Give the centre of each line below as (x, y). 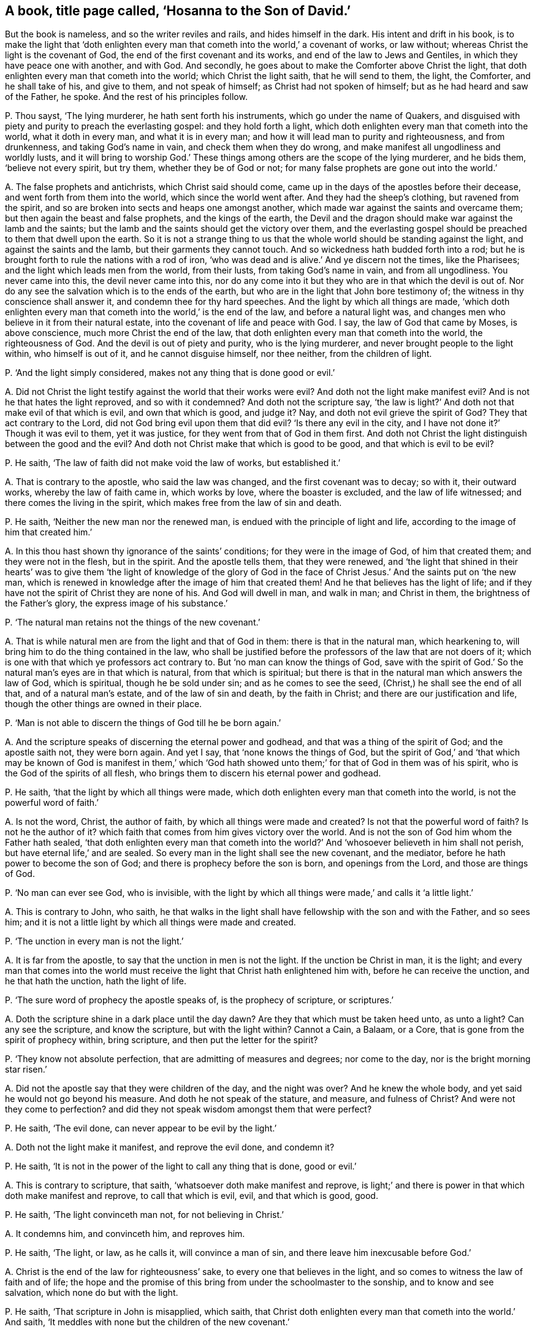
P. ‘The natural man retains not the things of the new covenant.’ (133, 622)
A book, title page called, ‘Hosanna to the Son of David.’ (178, 11)
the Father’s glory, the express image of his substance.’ (116, 603)
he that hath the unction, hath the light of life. (96, 981)
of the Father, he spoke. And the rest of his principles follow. (126, 97)
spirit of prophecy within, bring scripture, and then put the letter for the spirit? (162, 1040)
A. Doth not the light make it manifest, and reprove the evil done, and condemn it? (170, 1147)
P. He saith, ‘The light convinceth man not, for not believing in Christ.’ (144, 1215)
